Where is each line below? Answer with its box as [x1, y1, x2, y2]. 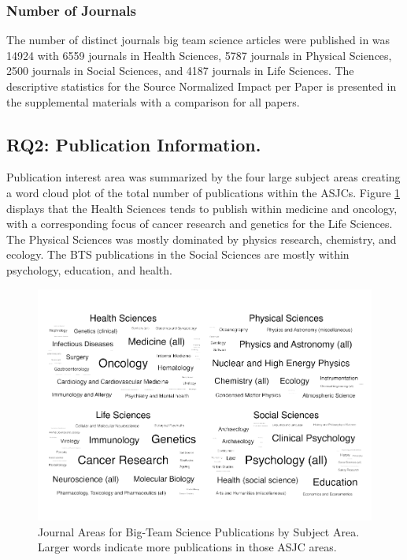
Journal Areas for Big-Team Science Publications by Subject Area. [38, 523, 360, 539]
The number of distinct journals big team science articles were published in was [6, 32, 390, 48]
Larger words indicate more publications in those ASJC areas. [38, 539, 337, 555]
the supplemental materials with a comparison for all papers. [6, 93, 300, 110]
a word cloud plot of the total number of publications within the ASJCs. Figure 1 [6, 184, 401, 200]
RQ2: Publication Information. [6, 132, 261, 156]
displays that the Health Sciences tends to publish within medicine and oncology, [6, 200, 398, 216]
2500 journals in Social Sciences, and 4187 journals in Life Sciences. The [6, 62, 354, 79]
